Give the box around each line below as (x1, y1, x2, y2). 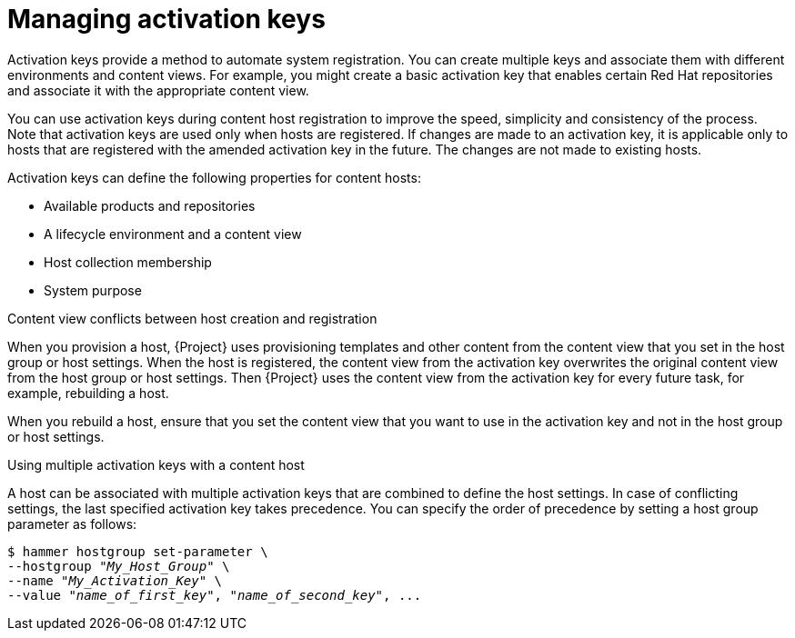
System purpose (44, 282, 142, 298)
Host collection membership (44, 254, 212, 270)
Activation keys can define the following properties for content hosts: (7, 169, 421, 185)
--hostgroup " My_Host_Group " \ (7, 558, 230, 573)
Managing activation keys (7, 4, 326, 35)
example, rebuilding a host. (7, 384, 169, 401)
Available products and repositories (44, 197, 256, 214)
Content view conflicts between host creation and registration (7, 310, 377, 326)
